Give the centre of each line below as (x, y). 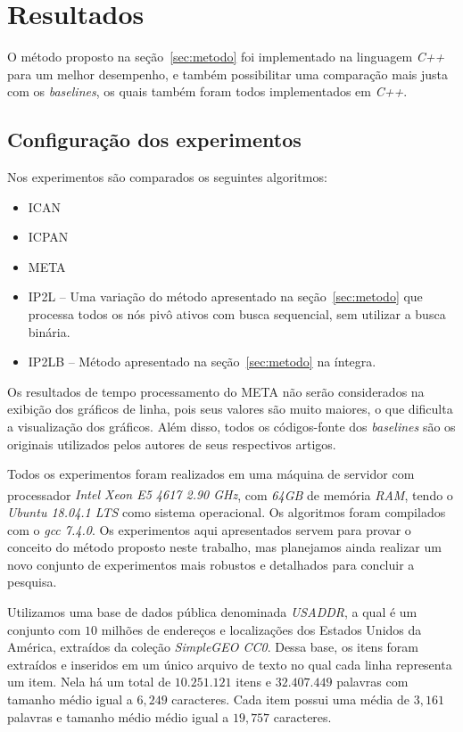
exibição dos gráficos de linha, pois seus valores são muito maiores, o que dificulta (230, 409)
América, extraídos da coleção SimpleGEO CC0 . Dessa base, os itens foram (213, 647)
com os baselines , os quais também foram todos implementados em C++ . (207, 91)
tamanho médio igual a (70, 699)
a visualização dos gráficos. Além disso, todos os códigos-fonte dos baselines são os (231, 427)
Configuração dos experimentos (154, 140)
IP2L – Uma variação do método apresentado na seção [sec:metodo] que (225, 296)
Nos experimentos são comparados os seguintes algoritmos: (167, 177)
